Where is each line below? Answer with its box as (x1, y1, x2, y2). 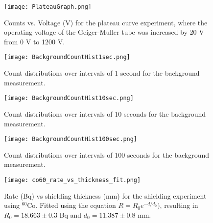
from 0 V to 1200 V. (4, 36, 65, 46)
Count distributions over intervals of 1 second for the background (4, 68, 200, 78)
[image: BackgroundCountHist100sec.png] (4, 136, 138, 143)
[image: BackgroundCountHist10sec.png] (4, 95, 134, 102)
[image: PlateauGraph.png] (4, 3, 92, 10)
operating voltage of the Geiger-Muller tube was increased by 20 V (4, 27, 204, 37)
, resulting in (160, 200, 198, 210)
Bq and (59, 209, 82, 220)
